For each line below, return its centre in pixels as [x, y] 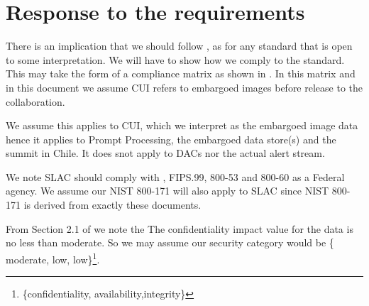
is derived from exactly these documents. [112, 205]
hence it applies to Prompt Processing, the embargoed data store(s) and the [171, 139]
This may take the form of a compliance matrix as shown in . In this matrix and [181, 73]
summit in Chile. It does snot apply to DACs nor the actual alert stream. [165, 153]
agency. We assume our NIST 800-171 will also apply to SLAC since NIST [167, 191]
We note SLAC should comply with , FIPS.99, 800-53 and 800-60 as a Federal [175, 176]
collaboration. [35, 101]
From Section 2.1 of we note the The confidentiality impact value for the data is [180, 228]
